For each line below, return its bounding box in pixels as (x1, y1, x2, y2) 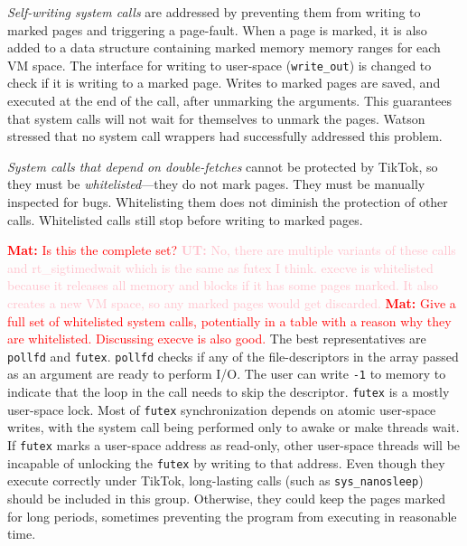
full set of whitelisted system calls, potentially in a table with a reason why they (7, 311, 452, 330)
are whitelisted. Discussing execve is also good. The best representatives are (7, 329, 426, 348)
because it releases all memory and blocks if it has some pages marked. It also (7, 276, 439, 295)
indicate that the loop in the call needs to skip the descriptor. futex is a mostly (7, 382, 450, 401)
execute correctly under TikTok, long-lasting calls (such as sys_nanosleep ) (7, 471, 424, 490)
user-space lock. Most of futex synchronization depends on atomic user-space (7, 400, 436, 419)
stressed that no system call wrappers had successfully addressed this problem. (7, 127, 443, 146)
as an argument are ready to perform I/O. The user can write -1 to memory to (7, 364, 446, 383)
